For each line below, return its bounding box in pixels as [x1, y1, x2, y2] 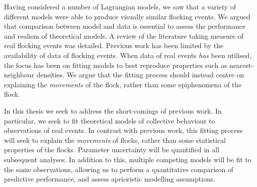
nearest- [229, 60, 254, 70]
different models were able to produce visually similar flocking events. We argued [4, 11, 251, 21]
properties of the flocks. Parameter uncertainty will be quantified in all [4, 144, 220, 155]
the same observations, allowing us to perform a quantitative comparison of [4, 164, 234, 174]
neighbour [4, 69, 34, 80]
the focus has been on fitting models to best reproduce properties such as [4, 60, 227, 70]
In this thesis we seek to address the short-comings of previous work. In [4, 105, 222, 116]
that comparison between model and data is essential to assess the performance [4, 21, 246, 31]
